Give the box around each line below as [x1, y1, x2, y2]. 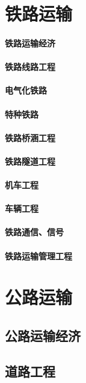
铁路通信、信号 [5, 226, 64, 238]
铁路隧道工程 [5, 154, 55, 167]
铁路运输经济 [5, 36, 55, 49]
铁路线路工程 [5, 60, 55, 73]
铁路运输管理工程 [5, 249, 72, 262]
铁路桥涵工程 [5, 131, 55, 144]
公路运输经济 [5, 326, 81, 345]
